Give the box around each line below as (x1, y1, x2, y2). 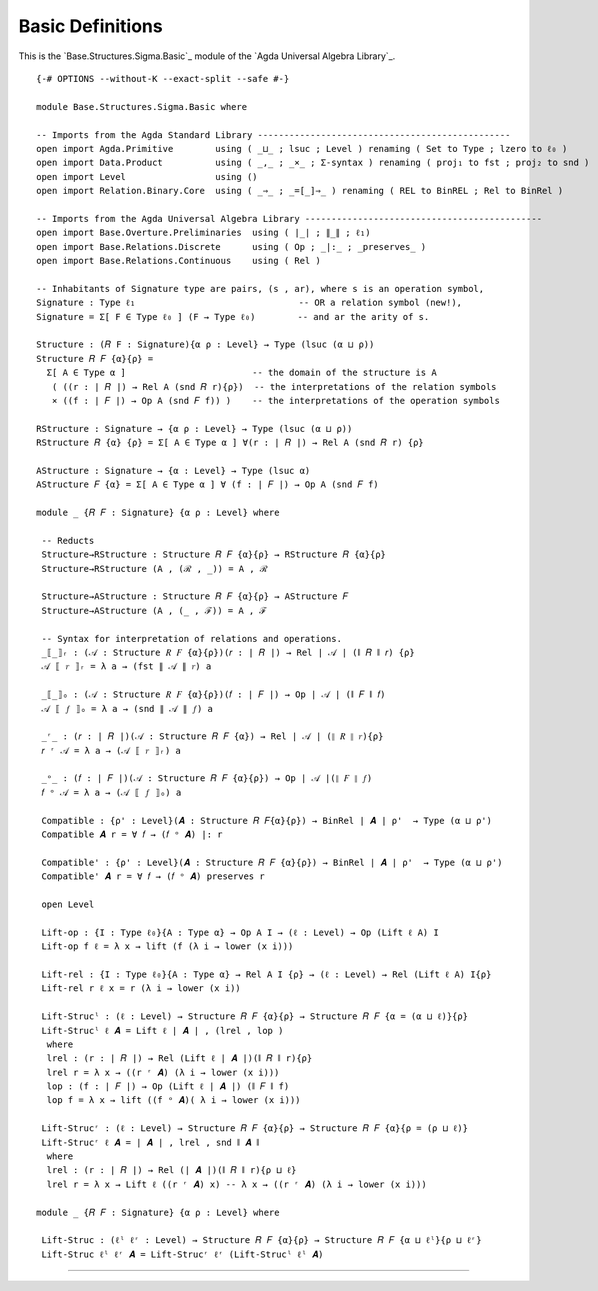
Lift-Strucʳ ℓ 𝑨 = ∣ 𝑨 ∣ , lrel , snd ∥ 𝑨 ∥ (41, 1136, 260, 1148)
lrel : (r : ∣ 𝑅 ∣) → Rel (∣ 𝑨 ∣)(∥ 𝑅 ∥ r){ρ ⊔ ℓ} (46, 1165, 297, 1176)
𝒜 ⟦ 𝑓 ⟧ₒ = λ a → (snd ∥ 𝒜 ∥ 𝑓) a (41, 703, 214, 714)
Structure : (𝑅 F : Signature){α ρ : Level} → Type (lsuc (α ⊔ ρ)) (36, 339, 375, 350)
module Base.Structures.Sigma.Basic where (36, 101, 248, 112)
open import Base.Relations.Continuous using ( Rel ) (36, 255, 322, 267)
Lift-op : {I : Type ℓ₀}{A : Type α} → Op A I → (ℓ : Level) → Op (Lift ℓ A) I (41, 926, 439, 938)
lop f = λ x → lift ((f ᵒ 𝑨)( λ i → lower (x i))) (46, 1095, 301, 1106)
